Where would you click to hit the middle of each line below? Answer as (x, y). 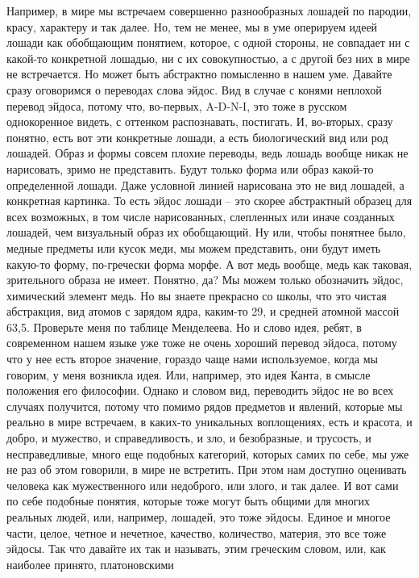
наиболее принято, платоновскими (90, 564)
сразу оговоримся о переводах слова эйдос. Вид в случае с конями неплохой (194, 89)
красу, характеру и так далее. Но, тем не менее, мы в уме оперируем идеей (192, 26)
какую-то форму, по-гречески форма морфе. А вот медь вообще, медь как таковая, (209, 264)
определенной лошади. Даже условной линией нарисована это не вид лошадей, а (205, 184)
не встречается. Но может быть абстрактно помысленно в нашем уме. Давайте (199, 74)
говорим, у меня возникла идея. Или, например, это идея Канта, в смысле (189, 374)
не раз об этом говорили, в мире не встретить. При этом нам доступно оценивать (207, 469)
